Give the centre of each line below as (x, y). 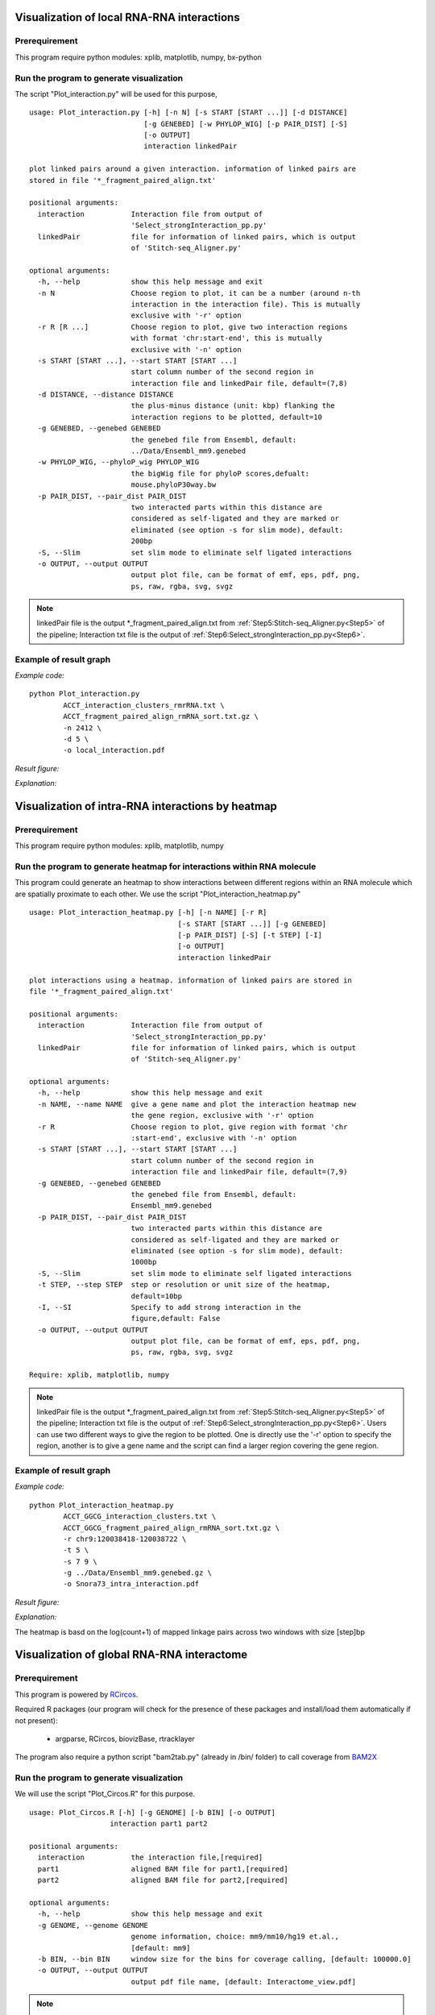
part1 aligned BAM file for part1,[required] (163, 1869)
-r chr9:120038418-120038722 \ (125, 1539)
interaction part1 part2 (159, 1824)
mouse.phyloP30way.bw (174, 485)
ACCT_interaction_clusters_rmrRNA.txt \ (144, 705)
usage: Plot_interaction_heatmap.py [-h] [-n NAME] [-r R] (148, 912)
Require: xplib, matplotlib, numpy (99, 1375)
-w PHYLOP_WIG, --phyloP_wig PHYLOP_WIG (118, 462)
